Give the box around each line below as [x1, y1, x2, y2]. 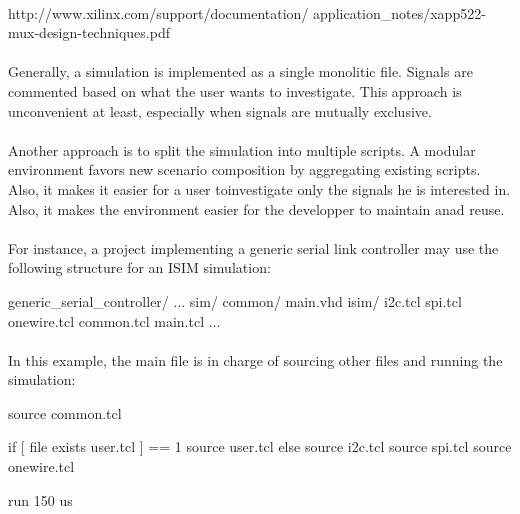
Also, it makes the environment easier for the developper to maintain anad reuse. [8, 198, 505, 219]
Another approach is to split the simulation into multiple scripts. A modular [8, 139, 476, 160]
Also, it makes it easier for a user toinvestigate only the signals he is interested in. [8, 178, 511, 199]
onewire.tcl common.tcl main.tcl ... [8, 310, 221, 331]
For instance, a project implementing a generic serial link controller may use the [8, 237, 499, 258]
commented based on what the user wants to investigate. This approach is [8, 80, 462, 101]
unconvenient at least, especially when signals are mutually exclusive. [8, 100, 432, 121]
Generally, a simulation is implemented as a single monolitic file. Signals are [8, 61, 473, 82]
